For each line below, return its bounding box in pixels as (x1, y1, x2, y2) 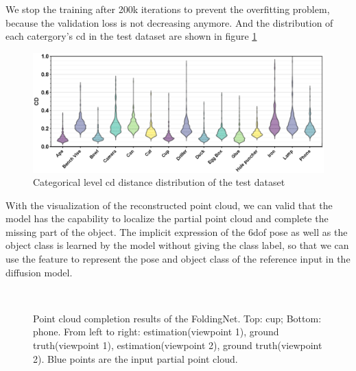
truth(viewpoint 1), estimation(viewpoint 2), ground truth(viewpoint (33, 338, 322, 352)
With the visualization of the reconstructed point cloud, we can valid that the (5, 198, 333, 212)
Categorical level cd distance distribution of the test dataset (33, 175, 285, 189)
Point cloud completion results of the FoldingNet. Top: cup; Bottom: (33, 311, 322, 325)
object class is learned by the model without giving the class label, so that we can (5, 238, 349, 252)
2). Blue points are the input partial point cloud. (33, 351, 238, 366)
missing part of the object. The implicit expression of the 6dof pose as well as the (5, 224, 348, 239)
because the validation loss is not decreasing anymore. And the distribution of (5, 15, 333, 29)
